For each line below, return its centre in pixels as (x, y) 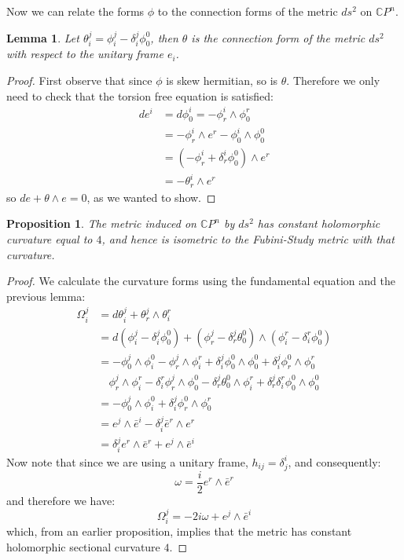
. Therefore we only (333, 80)
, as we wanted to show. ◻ (151, 197)
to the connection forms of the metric (248, 11)
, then (164, 37)
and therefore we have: (61, 500)
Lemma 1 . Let (43, 37)
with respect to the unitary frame (85, 54)
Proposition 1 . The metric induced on (101, 223)
